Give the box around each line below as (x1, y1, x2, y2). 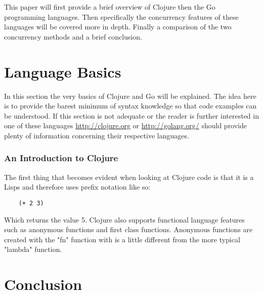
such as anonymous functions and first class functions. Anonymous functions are (4, 224, 253, 235)
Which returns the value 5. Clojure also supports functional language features (4, 214, 245, 225)
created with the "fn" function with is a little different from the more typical (4, 234, 240, 244)
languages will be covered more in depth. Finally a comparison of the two (4, 21, 232, 32)
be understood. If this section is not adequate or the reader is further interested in (4, 110, 259, 121)
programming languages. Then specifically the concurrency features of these (4, 11, 239, 22)
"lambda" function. (4, 244, 62, 254)
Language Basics (4, 61, 121, 82)
